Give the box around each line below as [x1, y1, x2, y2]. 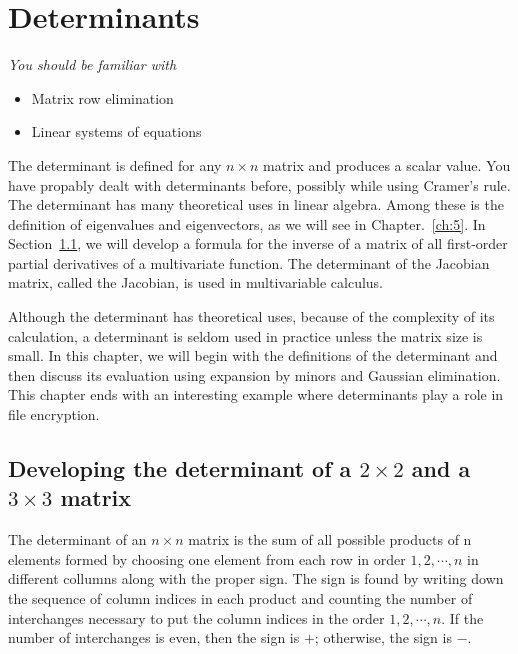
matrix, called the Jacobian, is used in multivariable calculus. [8, 272, 384, 293]
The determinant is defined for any [8, 154, 222, 175]
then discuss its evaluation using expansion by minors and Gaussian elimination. [8, 364, 501, 385]
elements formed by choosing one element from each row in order [8, 548, 406, 569]
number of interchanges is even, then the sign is [8, 627, 300, 648]
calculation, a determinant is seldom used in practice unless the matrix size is [8, 325, 483, 346]
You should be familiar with [8, 54, 177, 75]
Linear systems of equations [31, 121, 202, 142]
